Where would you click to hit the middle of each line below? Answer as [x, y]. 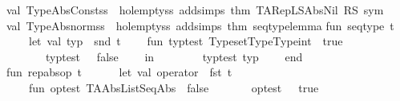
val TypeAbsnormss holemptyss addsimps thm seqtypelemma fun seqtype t [200, 25]
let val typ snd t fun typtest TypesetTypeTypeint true [186, 41]
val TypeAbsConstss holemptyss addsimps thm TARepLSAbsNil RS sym [195, 10]
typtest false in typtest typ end [174, 56]
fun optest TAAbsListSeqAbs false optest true [174, 87]
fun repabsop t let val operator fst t [119, 72]
